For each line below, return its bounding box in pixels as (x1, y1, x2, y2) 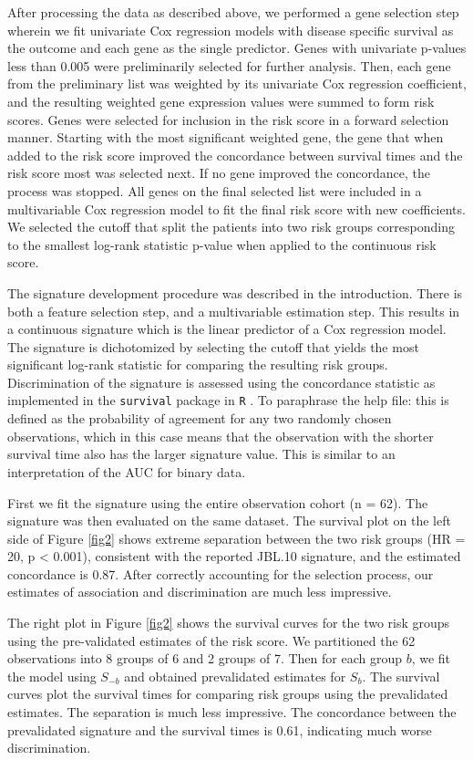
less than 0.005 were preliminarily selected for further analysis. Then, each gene (7, 56, 451, 75)
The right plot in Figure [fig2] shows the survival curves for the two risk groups (7, 613, 450, 632)
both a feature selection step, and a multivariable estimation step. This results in (7, 301, 460, 320)
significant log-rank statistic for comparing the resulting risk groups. (7, 355, 388, 374)
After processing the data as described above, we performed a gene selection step (7, 3, 459, 21)
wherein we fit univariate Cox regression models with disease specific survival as (7, 20, 454, 39)
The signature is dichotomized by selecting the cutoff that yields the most (7, 337, 419, 356)
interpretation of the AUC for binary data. (7, 462, 246, 481)
